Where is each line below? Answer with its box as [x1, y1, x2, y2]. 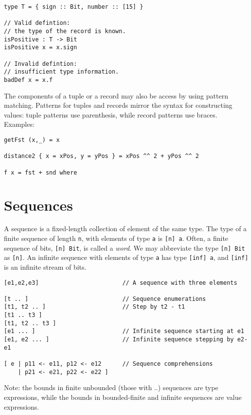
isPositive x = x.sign [4, 44, 77, 51]
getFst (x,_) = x [4, 136, 60, 143]
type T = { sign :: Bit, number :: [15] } [4, 3, 143, 10]
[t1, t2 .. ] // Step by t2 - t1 [4, 303, 185, 311]
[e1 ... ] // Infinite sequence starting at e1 [4, 328, 244, 335]
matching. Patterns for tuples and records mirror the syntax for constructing [4, 100, 233, 110]
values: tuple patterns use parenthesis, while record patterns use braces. [4, 109, 217, 119]
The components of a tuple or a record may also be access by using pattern [4, 90, 228, 100]
